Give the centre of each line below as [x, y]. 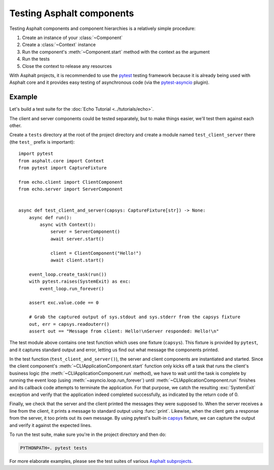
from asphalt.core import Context [61, 161]
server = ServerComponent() [85, 232]
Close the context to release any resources [67, 66]
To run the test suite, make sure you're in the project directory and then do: [88, 434]
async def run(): [50, 217]
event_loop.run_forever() [72, 289]
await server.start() [77, 239]
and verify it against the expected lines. [50, 425]
